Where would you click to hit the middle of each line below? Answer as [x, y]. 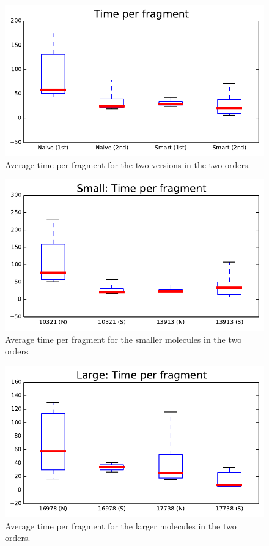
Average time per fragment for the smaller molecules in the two [123, 339]
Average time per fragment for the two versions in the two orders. [128, 164]
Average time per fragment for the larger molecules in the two [121, 525]
